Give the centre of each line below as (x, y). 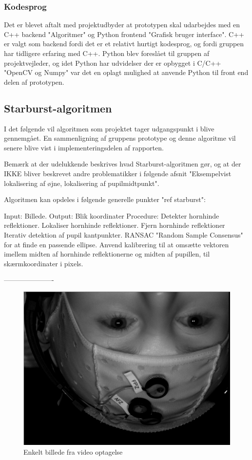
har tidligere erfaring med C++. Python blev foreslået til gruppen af (107, 53)
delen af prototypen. (34, 82)
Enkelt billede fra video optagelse (73, 451)
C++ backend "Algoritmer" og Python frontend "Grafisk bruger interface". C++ (124, 34)
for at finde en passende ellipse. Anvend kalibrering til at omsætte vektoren (116, 244)
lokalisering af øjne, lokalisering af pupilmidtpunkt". (82, 183)
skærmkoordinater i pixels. (44, 263)
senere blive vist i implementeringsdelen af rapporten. (84, 147)
